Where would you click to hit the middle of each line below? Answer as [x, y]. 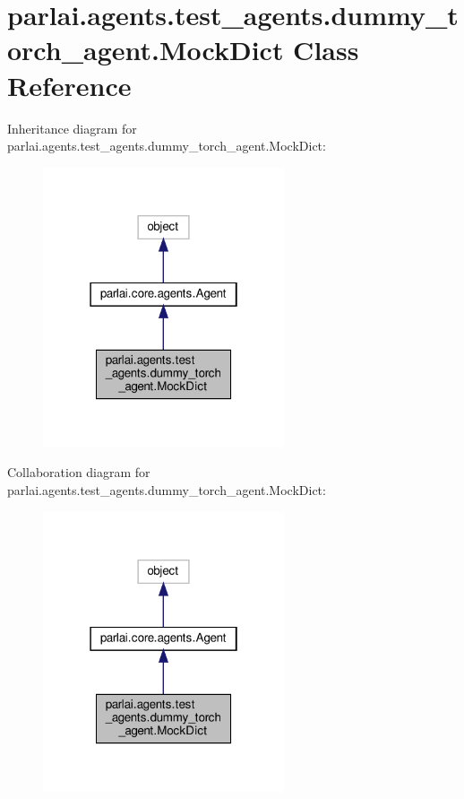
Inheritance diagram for [72, 128]
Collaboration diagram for [79, 472]
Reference [69, 85]
